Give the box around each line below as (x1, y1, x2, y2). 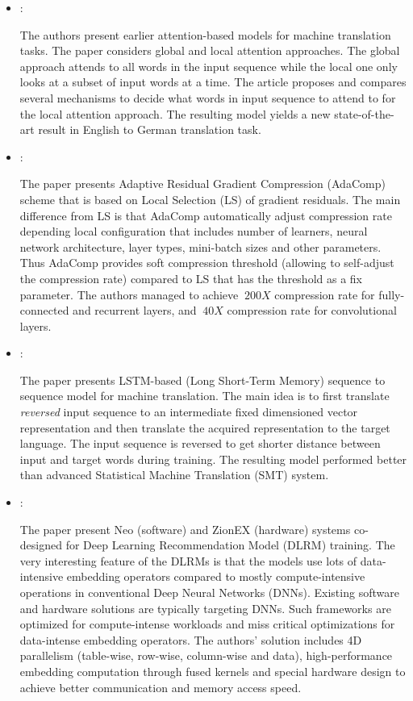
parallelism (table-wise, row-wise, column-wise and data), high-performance (19, 647, 393, 664)
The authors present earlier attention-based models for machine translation (19, 26, 391, 43)
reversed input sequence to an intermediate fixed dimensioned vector (19, 403, 358, 420)
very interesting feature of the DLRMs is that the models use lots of (19, 552, 357, 569)
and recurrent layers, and (73, 302, 197, 319)
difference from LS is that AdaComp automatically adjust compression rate (19, 207, 392, 223)
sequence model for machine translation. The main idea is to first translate (19, 387, 390, 404)
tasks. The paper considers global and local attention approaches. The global (19, 42, 400, 59)
